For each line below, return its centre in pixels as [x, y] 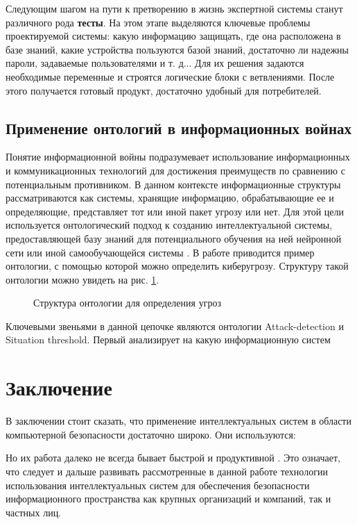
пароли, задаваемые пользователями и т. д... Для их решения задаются [155, 63]
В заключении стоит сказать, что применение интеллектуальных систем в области [178, 421]
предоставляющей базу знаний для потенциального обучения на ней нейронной [174, 238]
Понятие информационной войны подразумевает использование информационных [178, 157]
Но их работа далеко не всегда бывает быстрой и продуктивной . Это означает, [173, 458]
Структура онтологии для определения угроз [127, 303]
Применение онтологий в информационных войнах [179, 128]
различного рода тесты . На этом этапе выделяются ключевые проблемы [158, 22]
